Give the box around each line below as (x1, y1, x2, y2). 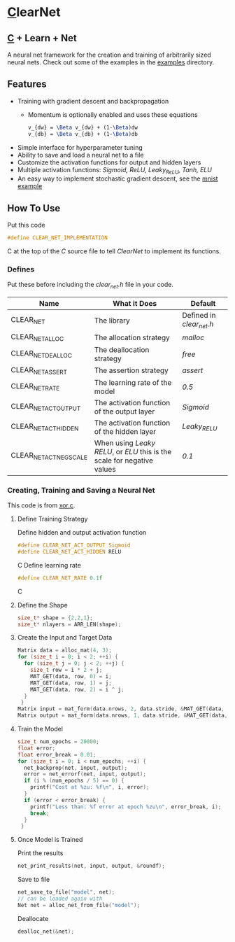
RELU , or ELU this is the (94, 447, 172, 456)
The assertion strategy (94, 365, 169, 375)
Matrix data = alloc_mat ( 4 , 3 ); (17, 647, 112, 654)
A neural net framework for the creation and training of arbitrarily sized (7, 50, 211, 59)
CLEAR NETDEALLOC (10, 348, 72, 360)
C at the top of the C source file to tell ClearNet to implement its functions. (7, 247, 222, 255)
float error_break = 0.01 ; (17, 751, 97, 758)
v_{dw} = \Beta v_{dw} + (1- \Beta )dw (27, 124, 138, 131)
